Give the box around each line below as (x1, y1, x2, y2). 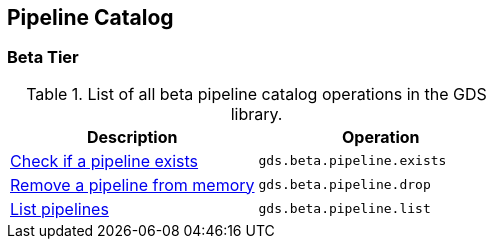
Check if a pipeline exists (10, 150, 199, 171)
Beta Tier (7, 47, 79, 68)
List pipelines (10, 198, 109, 219)
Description (87, 126, 178, 147)
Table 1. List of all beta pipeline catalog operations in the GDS (26, 83, 487, 104)
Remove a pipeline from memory (10, 174, 255, 195)
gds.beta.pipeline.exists (258, 153, 447, 169)
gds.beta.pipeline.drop (258, 177, 431, 193)
